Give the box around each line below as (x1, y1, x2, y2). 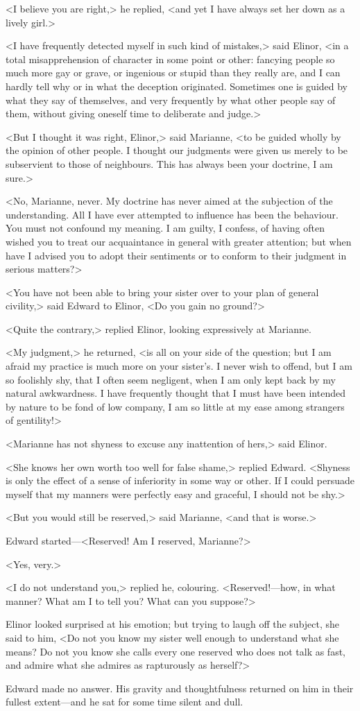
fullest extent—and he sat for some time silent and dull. (6, 694, 243, 709)
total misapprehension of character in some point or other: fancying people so (6, 51, 335, 66)
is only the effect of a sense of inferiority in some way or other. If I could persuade (6, 473, 354, 488)
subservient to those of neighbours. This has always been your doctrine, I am (6, 156, 333, 171)
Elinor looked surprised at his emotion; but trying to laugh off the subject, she (6, 617, 340, 631)
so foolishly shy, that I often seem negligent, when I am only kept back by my (6, 372, 336, 386)
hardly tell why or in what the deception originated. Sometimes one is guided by (6, 78, 348, 93)
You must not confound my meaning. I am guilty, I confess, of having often (6, 221, 325, 235)
